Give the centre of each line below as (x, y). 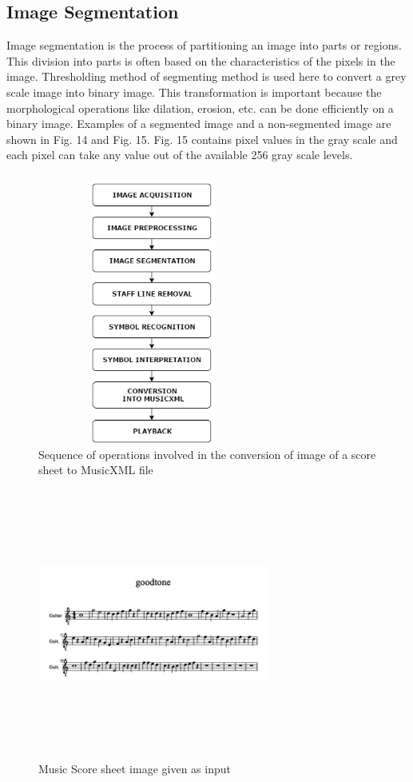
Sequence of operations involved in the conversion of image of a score (207, 454)
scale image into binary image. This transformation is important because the (194, 92)
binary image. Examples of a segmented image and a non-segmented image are (199, 124)
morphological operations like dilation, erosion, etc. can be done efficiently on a (200, 108)
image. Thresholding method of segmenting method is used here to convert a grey (206, 76)
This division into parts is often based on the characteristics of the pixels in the (201, 60)
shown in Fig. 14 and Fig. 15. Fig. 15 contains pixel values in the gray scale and (202, 139)
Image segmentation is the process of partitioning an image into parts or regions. (204, 45)
